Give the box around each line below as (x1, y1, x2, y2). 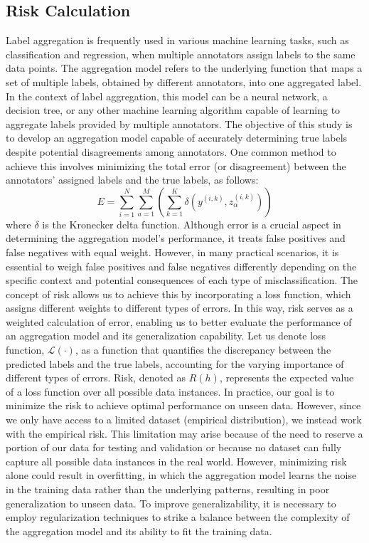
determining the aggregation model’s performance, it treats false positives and (6, 231, 346, 246)
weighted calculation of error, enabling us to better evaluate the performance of (6, 314, 352, 329)
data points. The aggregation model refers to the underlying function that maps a (6, 60, 363, 75)
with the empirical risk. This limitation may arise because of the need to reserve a (6, 426, 363, 441)
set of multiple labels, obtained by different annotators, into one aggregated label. (6, 74, 362, 89)
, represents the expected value (219, 370, 354, 385)
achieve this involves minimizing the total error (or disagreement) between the (6, 158, 346, 173)
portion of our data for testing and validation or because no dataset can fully (6, 440, 342, 455)
